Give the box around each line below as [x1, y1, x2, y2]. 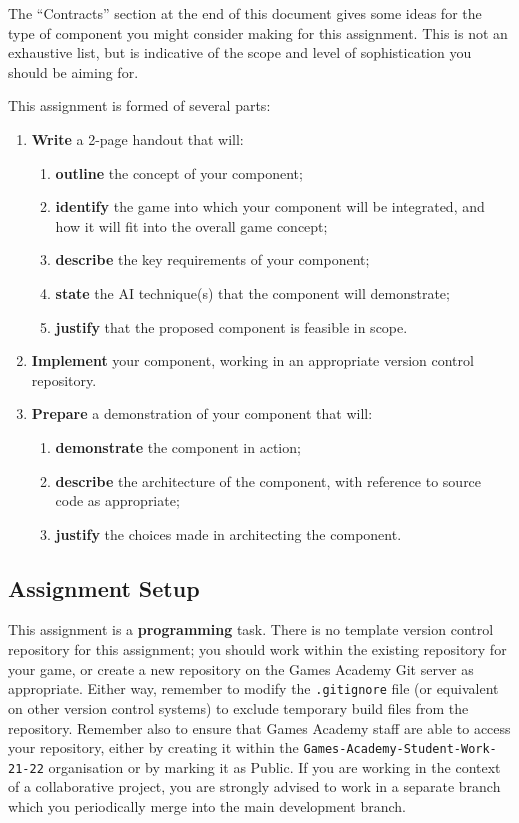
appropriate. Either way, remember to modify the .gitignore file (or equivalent [8, 678, 499, 699]
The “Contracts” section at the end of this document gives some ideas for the [8, 3, 482, 23]
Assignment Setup [8, 572, 200, 603]
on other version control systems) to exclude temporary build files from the [8, 697, 469, 718]
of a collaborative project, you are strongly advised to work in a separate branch [8, 776, 501, 797]
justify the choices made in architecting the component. [55, 523, 402, 544]
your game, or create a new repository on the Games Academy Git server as [8, 658, 474, 679]
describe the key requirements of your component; [55, 249, 370, 270]
